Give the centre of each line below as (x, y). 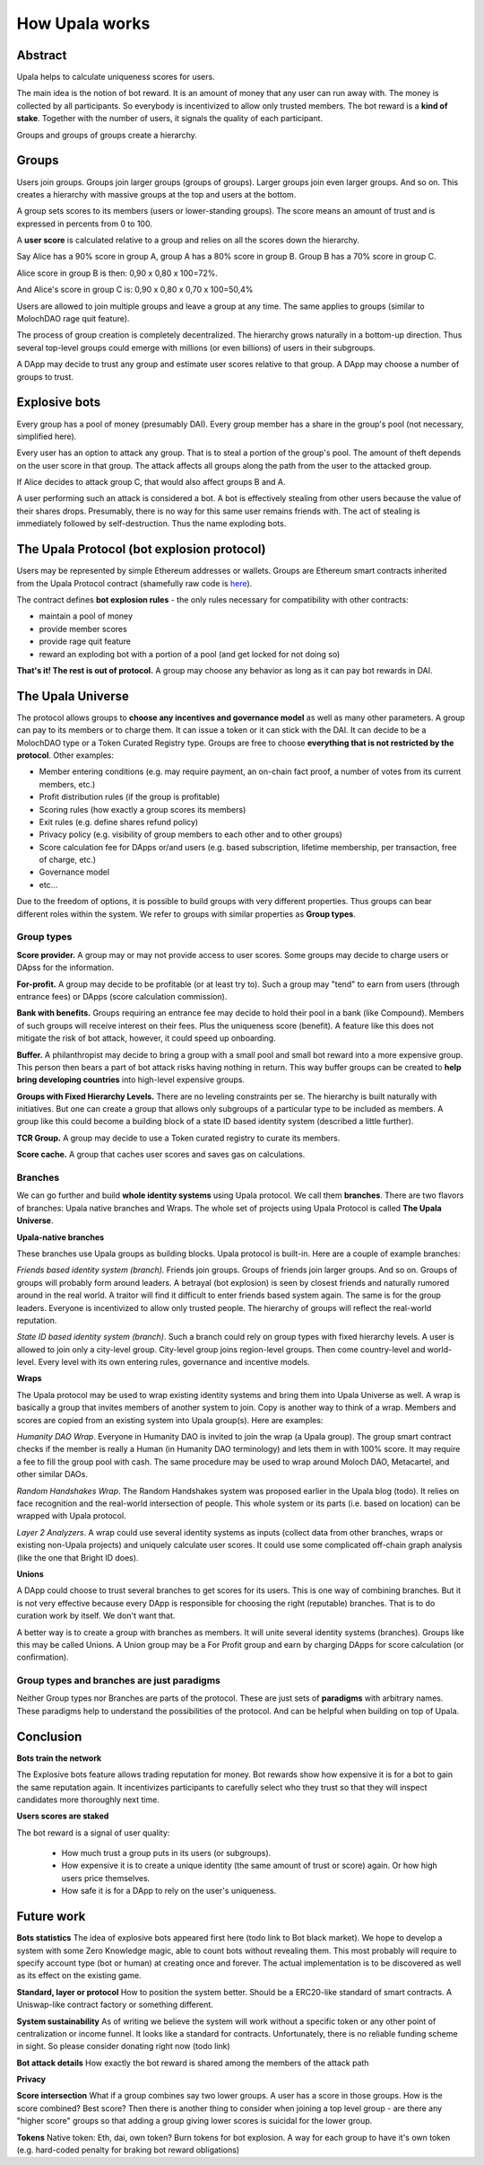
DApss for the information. (65, 968)
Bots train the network (59, 1758)
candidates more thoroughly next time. (88, 1800)
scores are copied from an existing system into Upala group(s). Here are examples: (170, 1420)
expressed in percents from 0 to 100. (84, 224)
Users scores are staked (63, 1816)
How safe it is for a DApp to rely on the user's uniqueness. (169, 1891)
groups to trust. (45, 376)
